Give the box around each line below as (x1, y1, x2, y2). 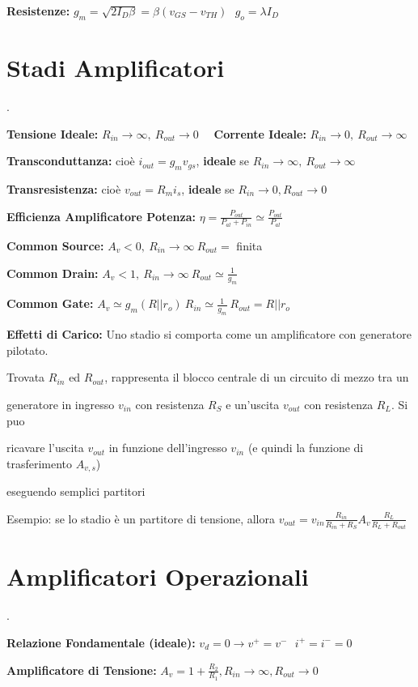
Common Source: (6, 237, 104, 254)
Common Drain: (6, 264, 99, 281)
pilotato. (6, 341, 49, 358)
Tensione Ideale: (6, 125, 99, 142)
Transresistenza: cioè (6, 180, 121, 197)
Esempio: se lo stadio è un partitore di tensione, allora (6, 510, 275, 527)
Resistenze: (6, 2, 70, 19)
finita (236, 237, 263, 254)
